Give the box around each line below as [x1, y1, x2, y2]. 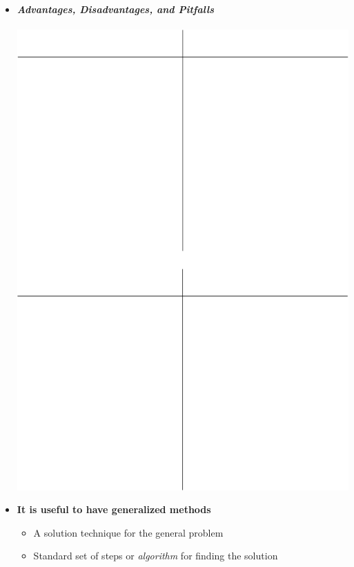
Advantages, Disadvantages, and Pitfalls [17, 2, 215, 16]
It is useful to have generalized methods [17, 502, 211, 517]
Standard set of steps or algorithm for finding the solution [33, 548, 278, 563]
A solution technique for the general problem [33, 525, 224, 539]
